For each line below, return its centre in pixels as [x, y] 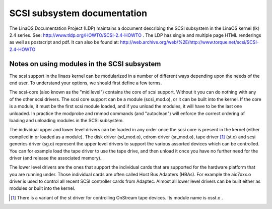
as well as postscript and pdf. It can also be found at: [64, 42]
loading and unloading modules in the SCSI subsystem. [66, 120]
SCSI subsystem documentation [78, 13]
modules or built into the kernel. [42, 188]
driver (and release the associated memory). [55, 158]
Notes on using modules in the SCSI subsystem [85, 64]
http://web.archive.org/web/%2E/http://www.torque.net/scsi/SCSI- [189, 42]
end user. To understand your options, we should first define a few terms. [86, 83]
